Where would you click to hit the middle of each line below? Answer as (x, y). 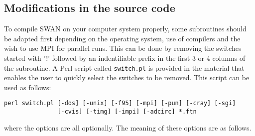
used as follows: (28, 87)
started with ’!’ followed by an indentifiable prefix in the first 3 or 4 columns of (125, 58)
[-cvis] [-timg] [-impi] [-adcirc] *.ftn (127, 112)
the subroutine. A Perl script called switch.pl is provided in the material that (124, 68)
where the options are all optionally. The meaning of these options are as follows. (128, 127)
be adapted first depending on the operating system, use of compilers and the (122, 38)
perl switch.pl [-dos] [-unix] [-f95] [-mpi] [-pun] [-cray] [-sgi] (120, 103)
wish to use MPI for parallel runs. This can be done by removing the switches (123, 48)
